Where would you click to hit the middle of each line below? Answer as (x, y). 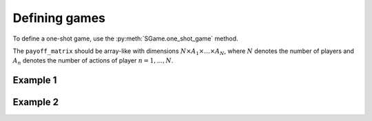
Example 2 (35, 102)
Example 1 (35, 80)
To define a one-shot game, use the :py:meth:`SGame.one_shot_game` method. (125, 38)
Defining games (59, 18)
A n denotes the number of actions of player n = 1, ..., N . (93, 62)
